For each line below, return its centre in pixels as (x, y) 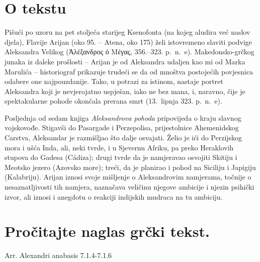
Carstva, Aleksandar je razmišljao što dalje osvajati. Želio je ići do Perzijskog (123, 138)
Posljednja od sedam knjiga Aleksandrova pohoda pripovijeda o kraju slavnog (123, 117)
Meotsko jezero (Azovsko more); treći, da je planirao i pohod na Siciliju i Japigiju (130, 167)
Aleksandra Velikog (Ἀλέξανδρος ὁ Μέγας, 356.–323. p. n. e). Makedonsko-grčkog (129, 52)
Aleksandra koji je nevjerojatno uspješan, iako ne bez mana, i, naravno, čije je (125, 91)
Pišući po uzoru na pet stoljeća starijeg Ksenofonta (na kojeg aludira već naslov (127, 32)
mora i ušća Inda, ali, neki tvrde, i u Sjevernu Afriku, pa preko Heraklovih (119, 147)
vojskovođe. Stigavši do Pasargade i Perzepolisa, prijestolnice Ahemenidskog (122, 127)
